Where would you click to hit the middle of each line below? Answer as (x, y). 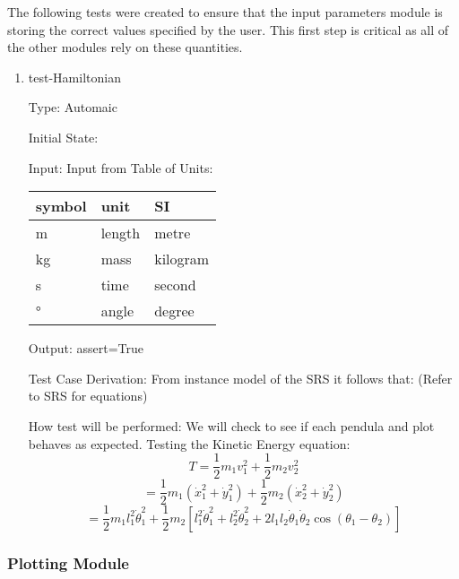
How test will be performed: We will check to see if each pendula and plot (231, 425)
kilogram (182, 259)
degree (174, 311)
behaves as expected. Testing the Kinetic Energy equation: (189, 443)
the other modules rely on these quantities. (125, 47)
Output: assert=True (86, 348)
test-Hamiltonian (74, 77)
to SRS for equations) (88, 396)
